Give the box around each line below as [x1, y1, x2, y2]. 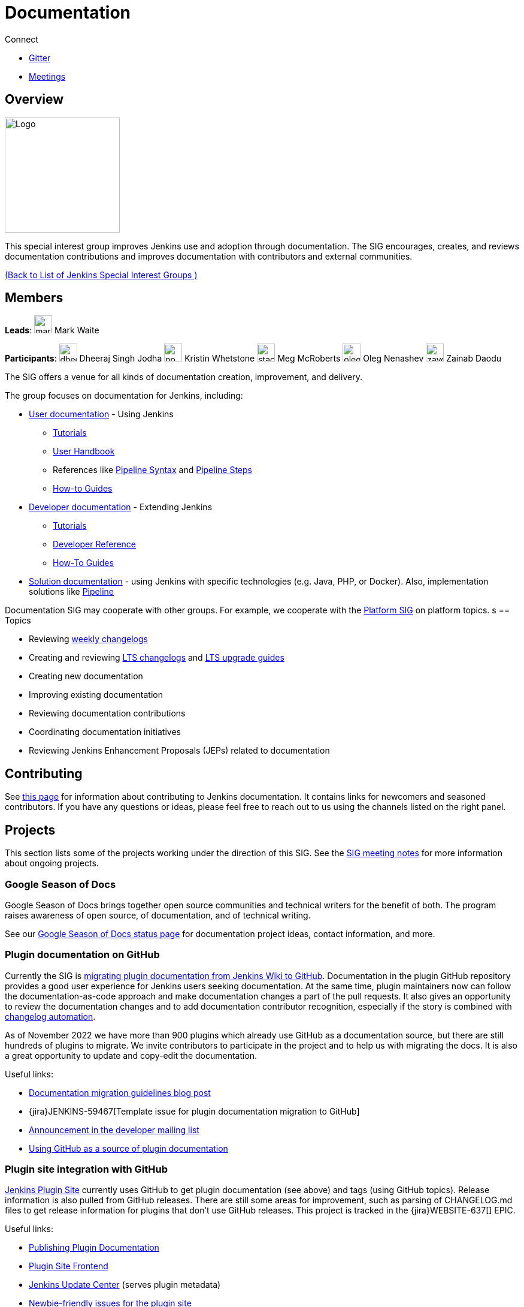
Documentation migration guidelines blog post [29, 1087, 211, 1098]
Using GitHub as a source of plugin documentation [29, 1143, 228, 1154]
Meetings [29, 71, 66, 82]
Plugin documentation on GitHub [5, 948, 160, 961]
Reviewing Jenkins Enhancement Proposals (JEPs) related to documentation [29, 745, 330, 756]
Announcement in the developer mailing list [29, 1124, 199, 1135]
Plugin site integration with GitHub [5, 1163, 168, 1175]
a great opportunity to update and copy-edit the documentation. [5, 1050, 258, 1061]
